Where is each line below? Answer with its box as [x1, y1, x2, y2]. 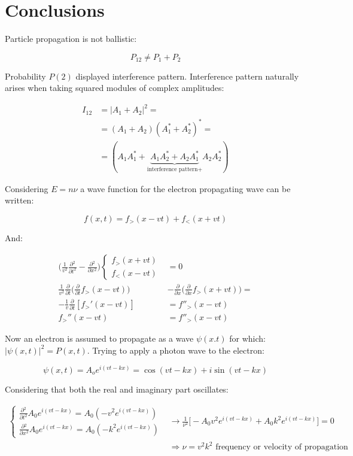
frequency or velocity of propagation [215, 443, 348, 452]
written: [5, 194, 34, 206]
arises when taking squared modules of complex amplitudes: [5, 81, 224, 94]
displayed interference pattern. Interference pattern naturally [75, 69, 299, 82]
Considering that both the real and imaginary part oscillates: [5, 382, 229, 395]
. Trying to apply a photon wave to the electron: [87, 343, 264, 356]
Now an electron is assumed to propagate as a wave [5, 332, 194, 345]
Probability [5, 69, 46, 82]
